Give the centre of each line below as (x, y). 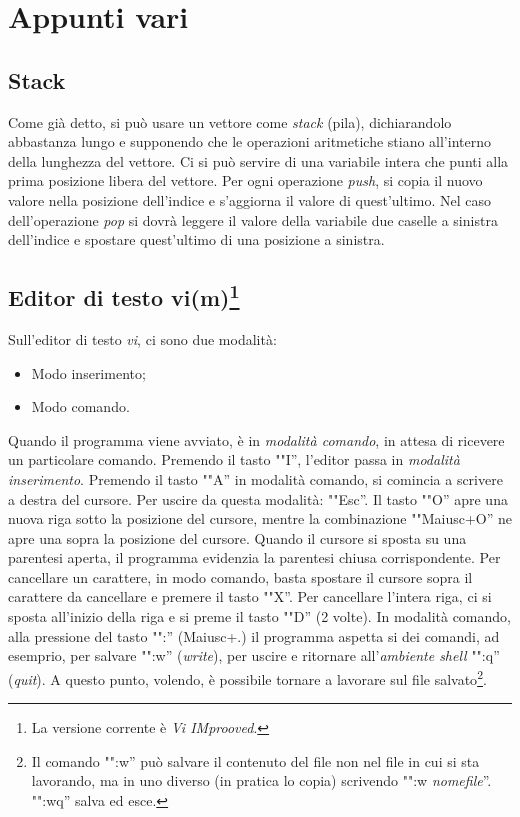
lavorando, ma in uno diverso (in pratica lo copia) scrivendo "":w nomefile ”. (261, 780)
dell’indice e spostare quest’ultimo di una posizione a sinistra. (196, 239)
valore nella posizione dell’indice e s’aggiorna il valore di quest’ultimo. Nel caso (250, 199)
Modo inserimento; (88, 372)
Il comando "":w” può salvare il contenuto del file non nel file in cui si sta (255, 760)
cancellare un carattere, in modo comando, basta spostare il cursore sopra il (240, 576)
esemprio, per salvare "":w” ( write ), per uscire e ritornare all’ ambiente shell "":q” (254, 655)
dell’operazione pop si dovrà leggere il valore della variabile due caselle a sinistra (253, 219)
